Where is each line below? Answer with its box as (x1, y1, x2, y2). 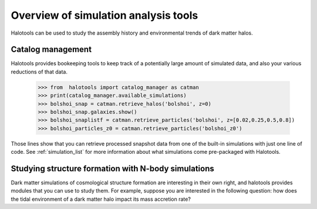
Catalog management (11, 45, 92, 55)
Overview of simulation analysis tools (11, 9, 198, 22)
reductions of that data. (11, 68, 68, 75)
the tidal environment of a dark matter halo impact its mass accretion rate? (11, 195, 191, 203)
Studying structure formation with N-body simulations (11, 163, 214, 173)
